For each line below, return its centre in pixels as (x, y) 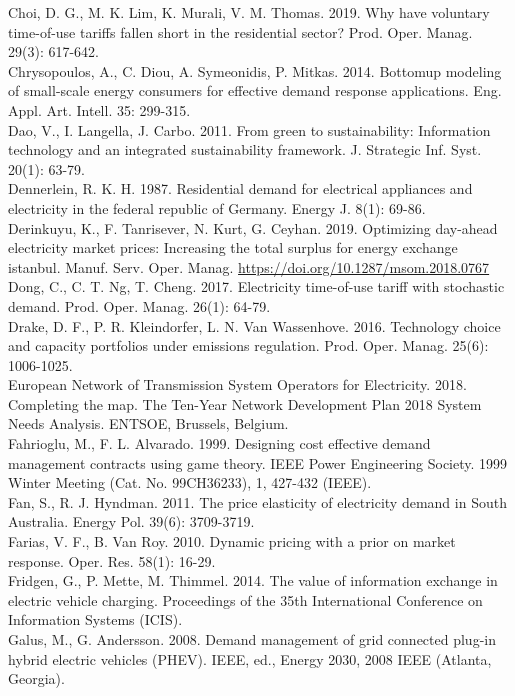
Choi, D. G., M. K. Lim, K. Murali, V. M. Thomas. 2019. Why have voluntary (249, 12)
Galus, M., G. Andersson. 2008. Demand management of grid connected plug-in (252, 639)
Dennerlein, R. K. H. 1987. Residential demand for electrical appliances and (240, 188)
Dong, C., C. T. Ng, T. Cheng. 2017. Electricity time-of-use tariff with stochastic (256, 286)
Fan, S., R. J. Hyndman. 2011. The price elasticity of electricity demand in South (257, 501)
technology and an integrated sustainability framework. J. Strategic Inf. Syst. (245, 149)
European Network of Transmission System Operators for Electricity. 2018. (237, 384)
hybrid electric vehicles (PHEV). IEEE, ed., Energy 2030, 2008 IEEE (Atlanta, (250, 658)
